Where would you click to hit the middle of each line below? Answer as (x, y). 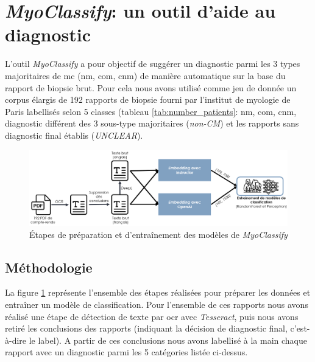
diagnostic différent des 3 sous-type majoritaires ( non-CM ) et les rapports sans (152, 123)
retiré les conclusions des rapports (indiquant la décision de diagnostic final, (146, 328)
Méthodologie (49, 267)
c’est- (300, 328)
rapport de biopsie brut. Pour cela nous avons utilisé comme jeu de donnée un (151, 87)
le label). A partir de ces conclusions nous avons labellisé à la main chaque (168, 340)
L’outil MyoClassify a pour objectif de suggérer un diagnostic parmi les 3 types (153, 64)
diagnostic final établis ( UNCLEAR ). (74, 135)
